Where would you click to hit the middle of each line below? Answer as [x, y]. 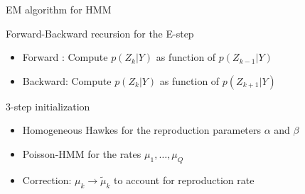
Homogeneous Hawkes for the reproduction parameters [142, 130]
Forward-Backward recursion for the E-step [100, 33]
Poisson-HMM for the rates [82, 153]
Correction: [47, 179]
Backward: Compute [67, 80]
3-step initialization [48, 106]
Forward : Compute [65, 57]
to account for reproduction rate [184, 179]
